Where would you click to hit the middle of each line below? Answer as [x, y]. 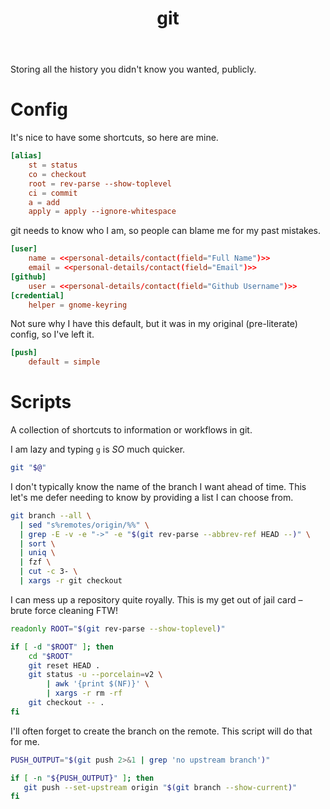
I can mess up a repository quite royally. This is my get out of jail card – [156, 599]
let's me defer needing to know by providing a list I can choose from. [152, 497]
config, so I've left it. [52, 334]
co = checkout [57, 174]
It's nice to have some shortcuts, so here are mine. [114, 138]
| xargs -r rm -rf [84, 693]
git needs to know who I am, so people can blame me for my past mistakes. [166, 231]
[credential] [37, 295]
